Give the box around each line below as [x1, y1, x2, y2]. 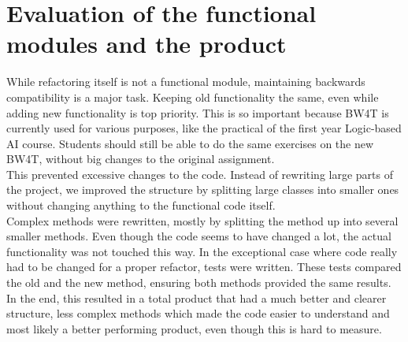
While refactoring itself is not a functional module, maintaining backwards [6, 73, 365, 90]
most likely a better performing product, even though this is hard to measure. [6, 320, 382, 336]
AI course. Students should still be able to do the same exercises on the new [6, 135, 374, 151]
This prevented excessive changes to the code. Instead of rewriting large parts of [6, 165, 393, 182]
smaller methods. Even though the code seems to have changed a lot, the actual [6, 228, 391, 244]
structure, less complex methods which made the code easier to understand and [6, 305, 390, 322]
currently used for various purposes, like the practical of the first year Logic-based [6, 120, 402, 136]
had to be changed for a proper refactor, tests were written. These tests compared [6, 258, 402, 275]
